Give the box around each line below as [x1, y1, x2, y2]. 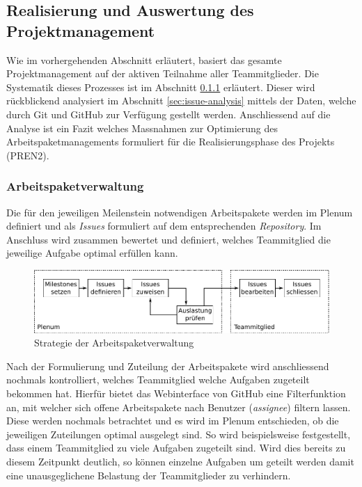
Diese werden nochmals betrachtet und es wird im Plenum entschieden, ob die [6, 413, 339, 428]
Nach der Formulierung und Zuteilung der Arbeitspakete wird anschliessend [6, 358, 329, 373]
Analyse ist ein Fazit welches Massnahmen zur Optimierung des [6, 120, 278, 135]
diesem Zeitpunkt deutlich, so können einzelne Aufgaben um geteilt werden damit [6, 454, 354, 468]
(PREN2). [6, 147, 49, 162]
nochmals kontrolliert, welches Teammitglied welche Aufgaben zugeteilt [6, 372, 310, 387]
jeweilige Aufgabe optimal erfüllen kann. [6, 246, 178, 260]
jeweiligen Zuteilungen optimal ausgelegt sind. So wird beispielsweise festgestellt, [6, 426, 351, 441]
